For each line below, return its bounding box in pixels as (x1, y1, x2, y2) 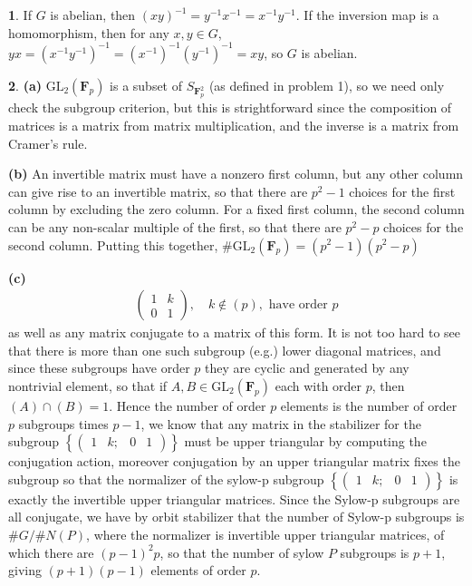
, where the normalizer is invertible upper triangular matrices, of (86, 524, 445, 543)
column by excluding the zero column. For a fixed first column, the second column (8, 200, 465, 219)
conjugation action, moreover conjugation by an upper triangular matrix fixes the (8, 452, 460, 471)
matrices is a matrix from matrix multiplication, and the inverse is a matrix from (8, 115, 459, 134)
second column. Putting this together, (8, 235, 218, 254)
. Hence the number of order (109, 396, 266, 415)
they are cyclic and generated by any (205, 358, 409, 377)
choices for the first (349, 181, 456, 200)
